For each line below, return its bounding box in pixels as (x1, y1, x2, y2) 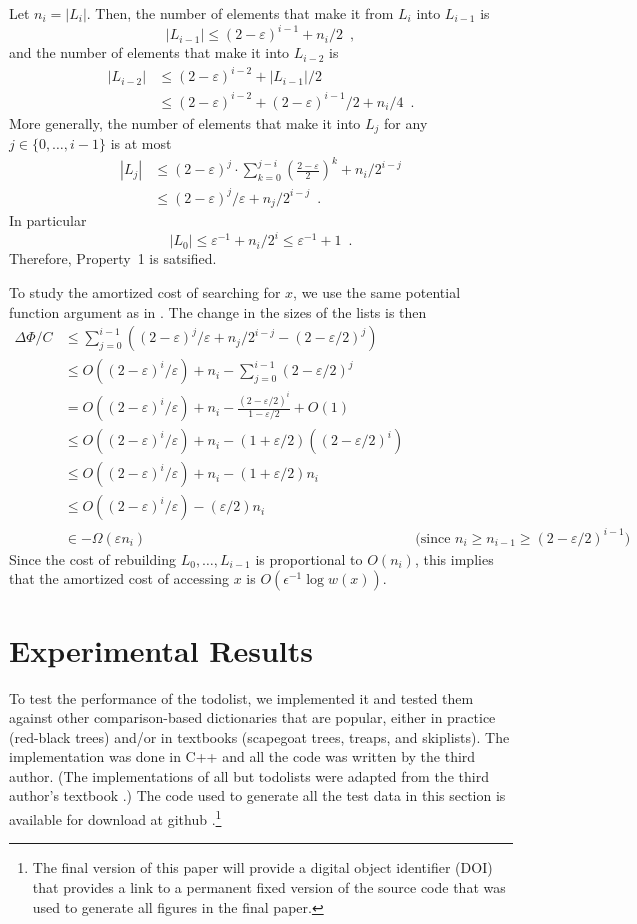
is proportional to (255, 548, 363, 569)
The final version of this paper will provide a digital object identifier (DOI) (32, 857, 493, 878)
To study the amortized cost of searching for (9, 282, 281, 302)
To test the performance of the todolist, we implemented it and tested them (9, 687, 474, 708)
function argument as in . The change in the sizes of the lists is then (9, 301, 427, 322)
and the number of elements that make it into (9, 42, 290, 63)
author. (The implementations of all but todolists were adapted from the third (9, 765, 489, 786)
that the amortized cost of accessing (9, 568, 229, 589)
